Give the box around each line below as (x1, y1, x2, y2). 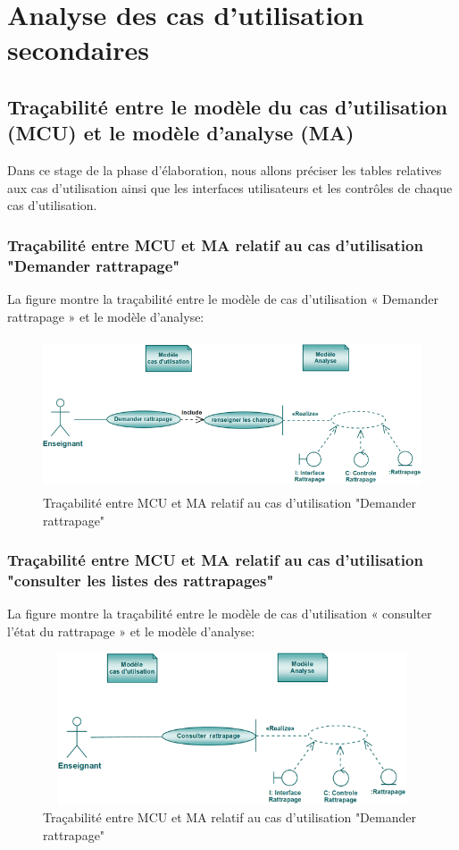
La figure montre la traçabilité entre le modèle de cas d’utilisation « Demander (7, 290, 438, 308)
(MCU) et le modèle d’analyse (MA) (7, 119, 355, 147)
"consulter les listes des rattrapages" (7, 568, 274, 591)
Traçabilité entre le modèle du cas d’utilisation (7, 92, 447, 120)
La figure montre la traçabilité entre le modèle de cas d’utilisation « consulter (7, 604, 432, 623)
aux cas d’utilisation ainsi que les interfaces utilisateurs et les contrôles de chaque (7, 178, 453, 197)
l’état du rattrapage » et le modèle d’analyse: (7, 621, 255, 640)
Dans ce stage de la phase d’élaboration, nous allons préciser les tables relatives (7, 161, 442, 180)
